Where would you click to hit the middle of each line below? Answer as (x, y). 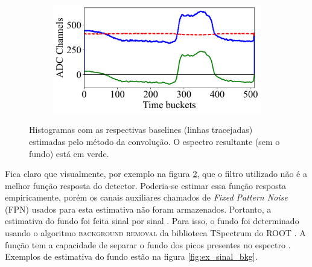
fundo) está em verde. (69, 153)
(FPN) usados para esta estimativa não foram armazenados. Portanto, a (138, 209)
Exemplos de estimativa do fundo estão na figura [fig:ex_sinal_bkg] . (131, 256)
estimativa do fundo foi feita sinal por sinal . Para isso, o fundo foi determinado (152, 221)
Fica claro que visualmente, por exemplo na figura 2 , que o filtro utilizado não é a (156, 174)
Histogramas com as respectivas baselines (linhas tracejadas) (141, 130)
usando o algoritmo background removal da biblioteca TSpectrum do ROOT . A (155, 233)
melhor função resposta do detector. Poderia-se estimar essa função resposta (146, 185)
